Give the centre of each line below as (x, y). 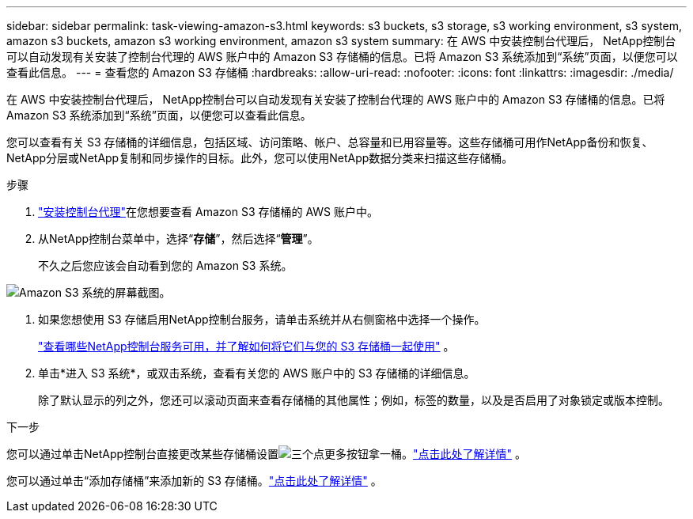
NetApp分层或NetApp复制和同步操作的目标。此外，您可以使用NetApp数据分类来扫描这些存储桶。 (260, 158)
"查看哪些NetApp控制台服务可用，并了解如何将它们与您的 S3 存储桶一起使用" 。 (246, 346)
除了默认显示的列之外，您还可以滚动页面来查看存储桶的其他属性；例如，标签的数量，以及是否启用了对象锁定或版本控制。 (354, 400)
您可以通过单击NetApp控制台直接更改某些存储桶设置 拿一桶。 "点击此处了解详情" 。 (267, 454)
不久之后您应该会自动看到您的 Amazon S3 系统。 (165, 265)
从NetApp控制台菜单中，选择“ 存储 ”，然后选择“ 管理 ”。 (178, 239)
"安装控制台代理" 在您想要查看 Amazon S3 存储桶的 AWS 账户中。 (208, 212)
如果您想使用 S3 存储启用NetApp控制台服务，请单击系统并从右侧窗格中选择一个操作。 (262, 319)
